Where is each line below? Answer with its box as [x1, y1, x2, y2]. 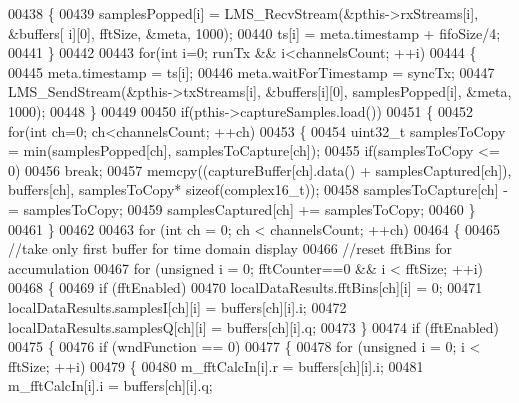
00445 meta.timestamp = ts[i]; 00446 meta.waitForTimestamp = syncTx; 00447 [8, 61, 495, 82]
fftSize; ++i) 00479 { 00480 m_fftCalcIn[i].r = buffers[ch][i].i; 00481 [8, 355, 424, 376]
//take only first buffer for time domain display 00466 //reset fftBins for [8, 238, 453, 259]
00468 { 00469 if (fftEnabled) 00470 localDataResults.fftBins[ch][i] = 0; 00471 [8, 277, 483, 298]
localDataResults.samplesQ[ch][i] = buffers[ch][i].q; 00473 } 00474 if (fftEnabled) [8, 316, 500, 337]
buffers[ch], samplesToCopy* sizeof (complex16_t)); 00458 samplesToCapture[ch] [8, 179, 499, 200]
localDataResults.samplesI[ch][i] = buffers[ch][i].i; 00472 [8, 296, 347, 317]
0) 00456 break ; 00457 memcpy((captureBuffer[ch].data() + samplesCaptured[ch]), [8, 159, 512, 180]
